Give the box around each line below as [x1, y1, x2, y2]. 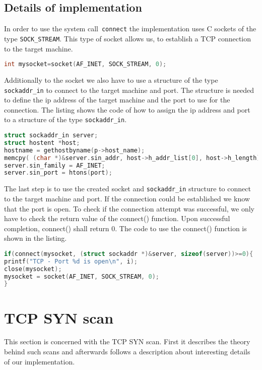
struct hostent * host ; [4, 139, 80, 146]
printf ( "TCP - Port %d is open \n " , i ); [4, 257, 138, 265]
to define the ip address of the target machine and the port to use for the [4, 94, 230, 105]
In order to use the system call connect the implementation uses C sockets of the [4, 23, 256, 34]
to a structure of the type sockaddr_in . [4, 114, 127, 125]
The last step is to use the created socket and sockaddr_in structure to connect [4, 183, 251, 194]
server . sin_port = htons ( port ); [4, 169, 112, 177]
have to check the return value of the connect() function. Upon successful [4, 213, 230, 224]
